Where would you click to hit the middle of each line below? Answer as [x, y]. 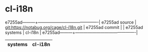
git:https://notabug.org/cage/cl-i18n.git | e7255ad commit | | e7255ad [74, 27]
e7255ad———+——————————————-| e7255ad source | [71, 22]
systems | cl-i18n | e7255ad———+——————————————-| [71, 32]
